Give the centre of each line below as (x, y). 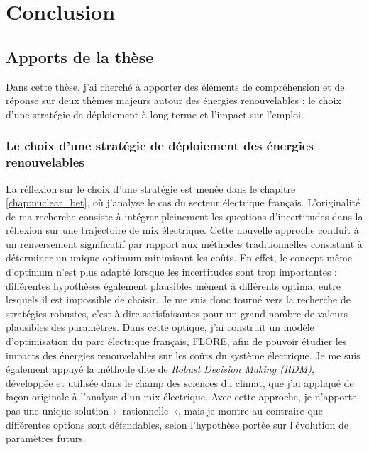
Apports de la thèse (80, 56)
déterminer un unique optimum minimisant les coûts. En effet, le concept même (179, 258)
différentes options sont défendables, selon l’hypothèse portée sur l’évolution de (177, 424)
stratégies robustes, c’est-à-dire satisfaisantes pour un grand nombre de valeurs (177, 313)
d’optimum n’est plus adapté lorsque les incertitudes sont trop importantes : (171, 272)
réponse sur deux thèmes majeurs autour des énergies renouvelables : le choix (174, 100)
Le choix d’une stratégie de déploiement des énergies (160, 146)
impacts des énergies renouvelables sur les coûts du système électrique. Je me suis (183, 355)
